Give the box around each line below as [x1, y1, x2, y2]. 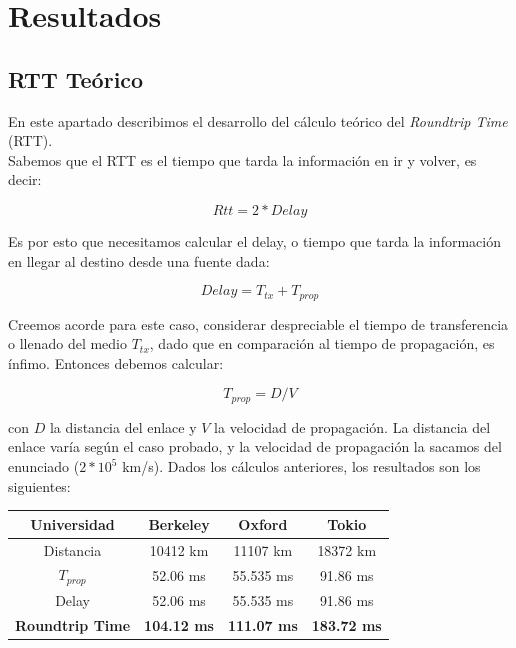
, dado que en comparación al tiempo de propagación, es [149, 333, 495, 354]
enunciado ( [8, 456, 80, 477]
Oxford [238, 513, 288, 534]
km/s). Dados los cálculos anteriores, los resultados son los [122, 456, 481, 477]
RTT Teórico [8, 63, 144, 94]
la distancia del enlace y [49, 416, 197, 437]
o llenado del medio [8, 333, 127, 354]
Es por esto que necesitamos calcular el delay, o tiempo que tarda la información [8, 230, 501, 251]
